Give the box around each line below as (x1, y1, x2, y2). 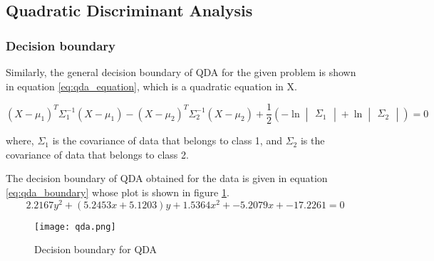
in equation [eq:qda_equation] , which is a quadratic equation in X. (6, 78, 297, 93)
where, (6, 133, 34, 148)
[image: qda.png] (34, 221, 116, 232)
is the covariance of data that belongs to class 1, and (52, 133, 282, 148)
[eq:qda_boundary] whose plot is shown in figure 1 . (6, 185, 229, 200)
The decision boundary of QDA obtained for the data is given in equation (6, 171, 328, 186)
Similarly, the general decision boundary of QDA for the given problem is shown (6, 65, 356, 79)
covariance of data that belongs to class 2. (6, 147, 189, 161)
